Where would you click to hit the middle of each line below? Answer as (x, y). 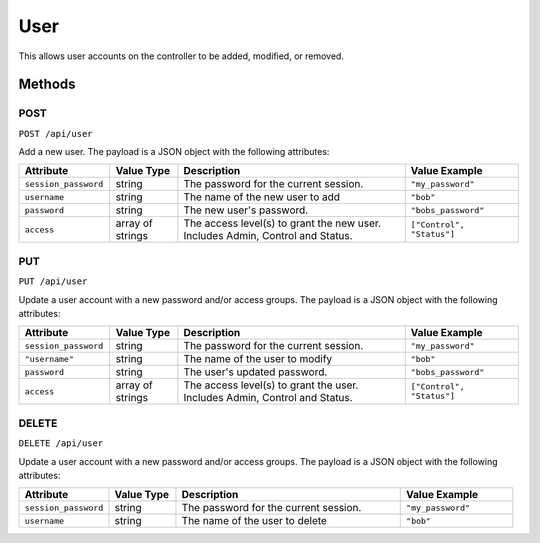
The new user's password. (246, 210)
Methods (47, 84)
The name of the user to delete (254, 521)
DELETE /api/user (61, 443)
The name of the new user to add (261, 197)
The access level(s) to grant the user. (271, 385)
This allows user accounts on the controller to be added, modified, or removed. (181, 56)
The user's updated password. (255, 372)
